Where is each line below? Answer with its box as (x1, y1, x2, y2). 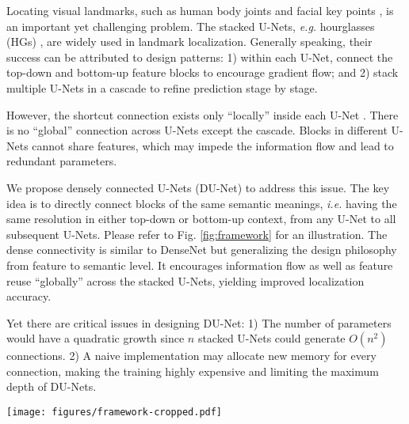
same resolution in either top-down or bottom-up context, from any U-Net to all (6, 210, 396, 227)
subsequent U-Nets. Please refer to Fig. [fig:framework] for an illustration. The (6, 225, 388, 242)
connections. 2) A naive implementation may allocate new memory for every (6, 347, 377, 364)
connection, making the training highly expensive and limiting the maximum (6, 362, 379, 379)
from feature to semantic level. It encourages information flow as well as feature (6, 256, 393, 273)
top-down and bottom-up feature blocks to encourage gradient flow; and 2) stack (6, 64, 399, 81)
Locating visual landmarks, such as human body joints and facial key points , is (6, 2, 394, 18)
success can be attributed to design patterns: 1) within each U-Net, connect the (6, 48, 393, 65)
